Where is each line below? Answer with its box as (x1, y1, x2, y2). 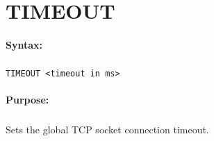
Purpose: (6, 92, 49, 107)
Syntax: (6, 37, 42, 51)
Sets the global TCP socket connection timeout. (6, 122, 209, 137)
